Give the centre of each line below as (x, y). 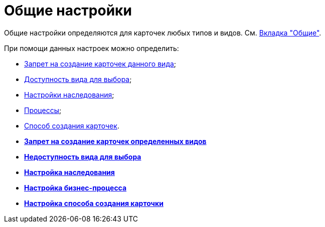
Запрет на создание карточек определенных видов (115, 141)
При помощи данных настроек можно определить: (92, 48)
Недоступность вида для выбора (83, 156)
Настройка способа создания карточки (94, 203)
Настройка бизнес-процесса (75, 187)
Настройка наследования (69, 172)
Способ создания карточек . (72, 125)
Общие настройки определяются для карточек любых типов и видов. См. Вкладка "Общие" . (163, 32)
